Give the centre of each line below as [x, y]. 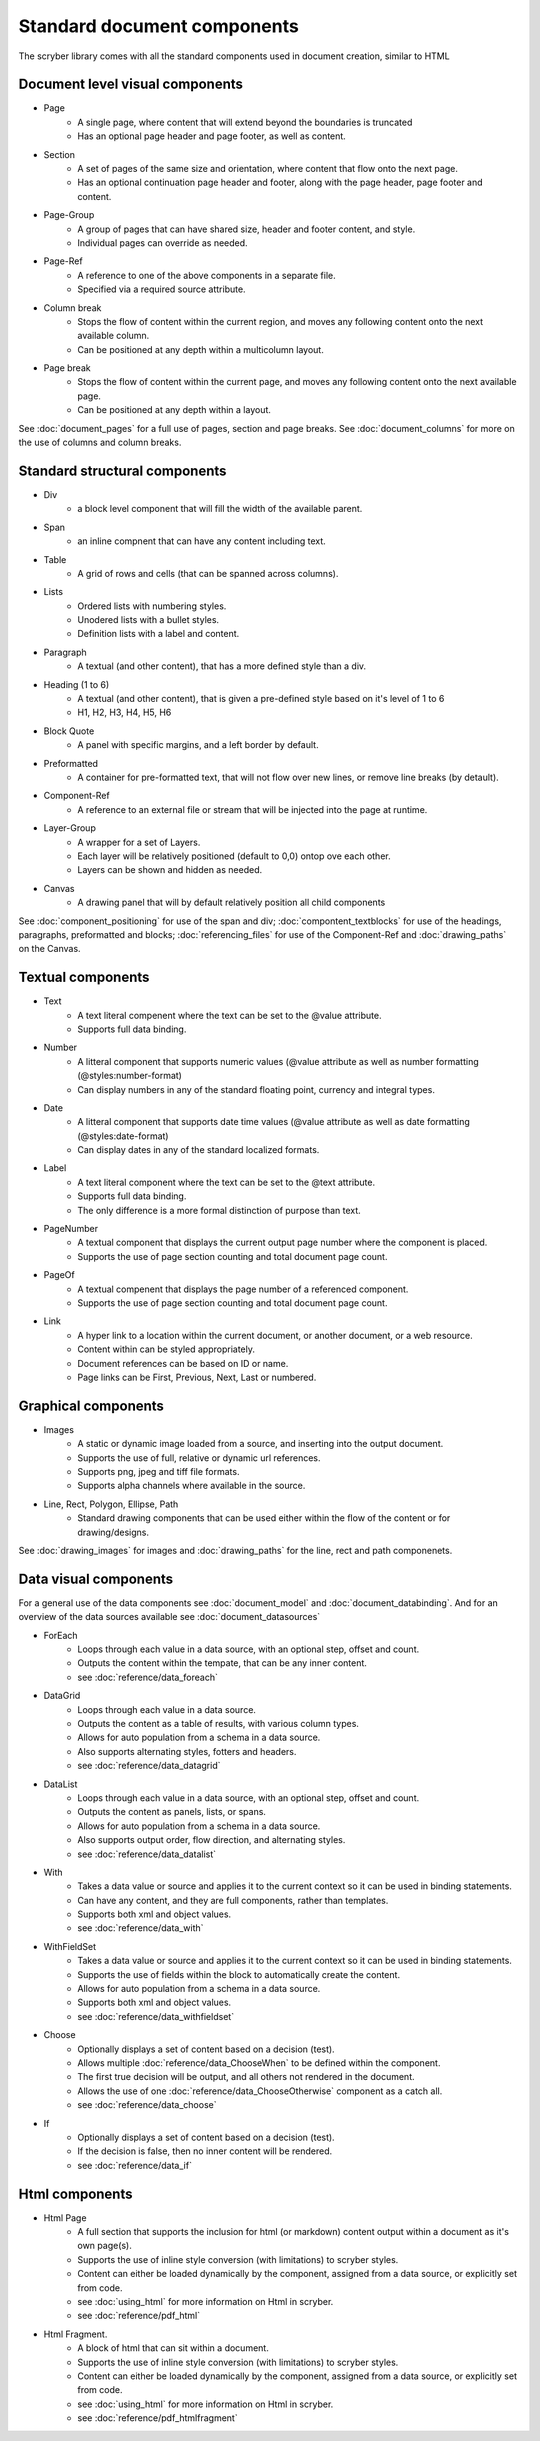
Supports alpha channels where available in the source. [191, 1486]
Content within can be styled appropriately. [166, 1349]
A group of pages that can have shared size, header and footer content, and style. [246, 229]
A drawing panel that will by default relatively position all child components [231, 902]
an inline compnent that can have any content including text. [202, 541]
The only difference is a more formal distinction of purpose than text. [219, 1210]
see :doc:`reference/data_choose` [147, 2105]
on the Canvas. [49, 949]
